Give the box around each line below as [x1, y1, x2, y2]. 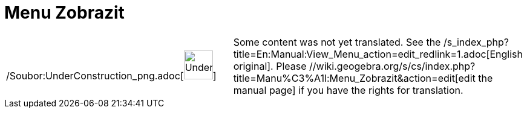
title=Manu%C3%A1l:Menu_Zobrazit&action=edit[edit [233, 72, 476, 84]
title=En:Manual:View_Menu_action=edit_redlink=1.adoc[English [233, 47, 523, 60]
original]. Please [233, 60, 307, 72]
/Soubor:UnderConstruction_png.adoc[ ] [6, 69, 217, 82]
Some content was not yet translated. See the [233, 35, 441, 48]
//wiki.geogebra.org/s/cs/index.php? [309, 60, 476, 72]
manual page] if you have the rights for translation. [233, 84, 463, 96]
